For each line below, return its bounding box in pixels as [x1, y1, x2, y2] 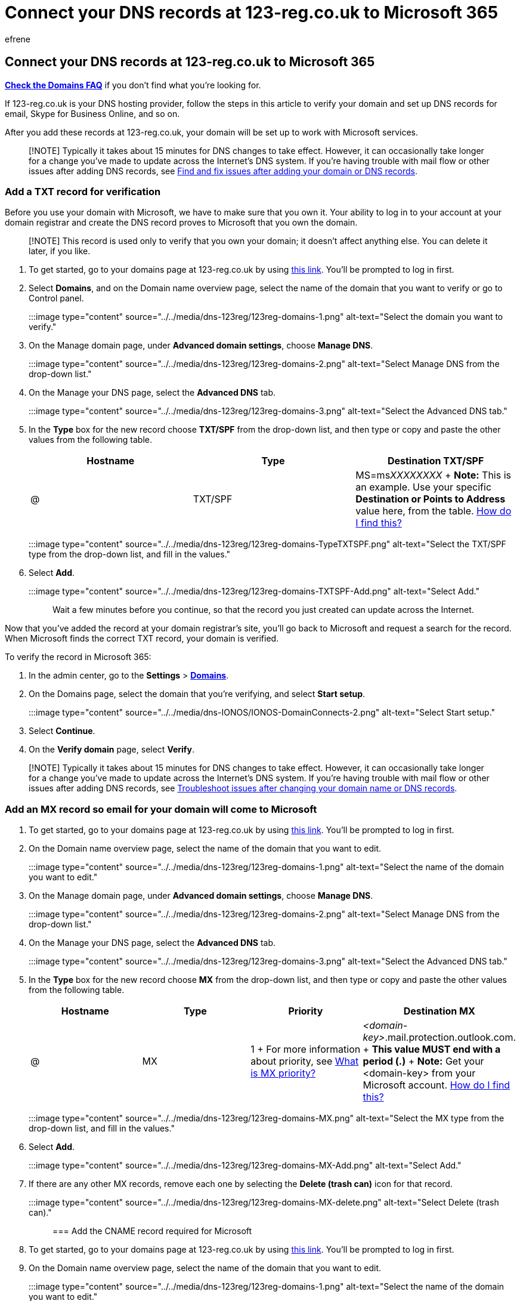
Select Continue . [29, 726, 95, 736]
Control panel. [29, 293, 84, 304]
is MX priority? [250, 1067, 316, 1080]
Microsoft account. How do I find [363, 1079, 510, 1092]
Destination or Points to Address [355, 493, 506, 505]
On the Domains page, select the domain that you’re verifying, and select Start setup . [29, 689, 366, 699]
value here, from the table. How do [355, 505, 512, 517]
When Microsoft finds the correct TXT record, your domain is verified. [5, 633, 279, 644]
